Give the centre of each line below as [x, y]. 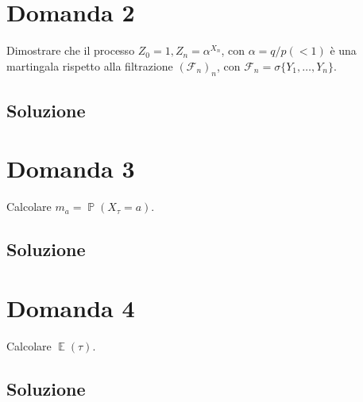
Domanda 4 [71, 307]
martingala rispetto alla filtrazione [90, 65]
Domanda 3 [71, 168]
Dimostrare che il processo [71, 50]
